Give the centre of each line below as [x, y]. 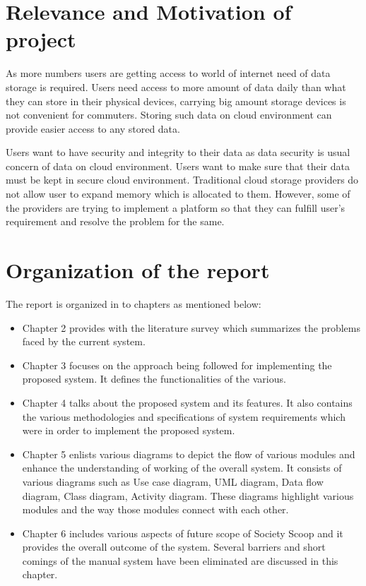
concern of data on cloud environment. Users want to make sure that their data [178, 166]
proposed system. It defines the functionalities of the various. [154, 379]
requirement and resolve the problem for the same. [115, 221]
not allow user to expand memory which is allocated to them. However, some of [178, 194]
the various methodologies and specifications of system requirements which [184, 416]
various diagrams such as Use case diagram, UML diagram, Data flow [173, 481]
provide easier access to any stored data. [93, 128]
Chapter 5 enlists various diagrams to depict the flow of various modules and [189, 454]
